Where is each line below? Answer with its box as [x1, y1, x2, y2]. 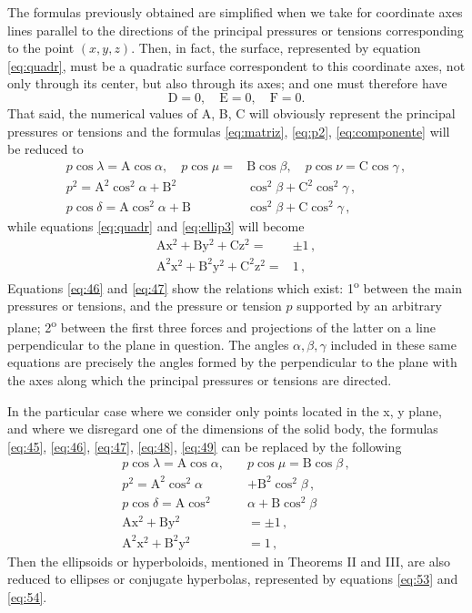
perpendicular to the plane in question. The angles [7, 334, 289, 353]
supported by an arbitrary [296, 295, 442, 314]
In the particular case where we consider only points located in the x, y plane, [7, 401, 442, 420]
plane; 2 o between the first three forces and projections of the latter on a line [7, 314, 436, 336]
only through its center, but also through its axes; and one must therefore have [7, 74, 447, 93]
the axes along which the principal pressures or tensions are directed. [7, 370, 392, 389]
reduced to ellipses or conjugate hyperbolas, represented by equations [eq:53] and [7, 569, 458, 588]
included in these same [330, 334, 457, 353]
